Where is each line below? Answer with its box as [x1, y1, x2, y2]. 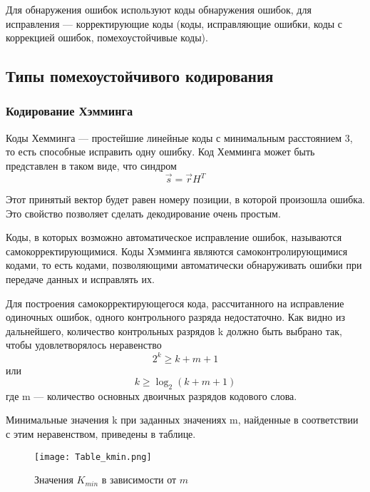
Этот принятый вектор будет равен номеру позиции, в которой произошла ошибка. [6, 192, 366, 207]
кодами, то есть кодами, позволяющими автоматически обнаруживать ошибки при [6, 257, 362, 272]
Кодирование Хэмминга [6, 102, 133, 120]
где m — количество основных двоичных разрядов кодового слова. [6, 388, 297, 403]
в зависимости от [101, 472, 177, 487]
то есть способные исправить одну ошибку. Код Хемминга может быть [6, 144, 315, 159]
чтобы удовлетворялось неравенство [6, 337, 162, 352]
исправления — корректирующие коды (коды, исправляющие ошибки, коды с [6, 16, 343, 31]
